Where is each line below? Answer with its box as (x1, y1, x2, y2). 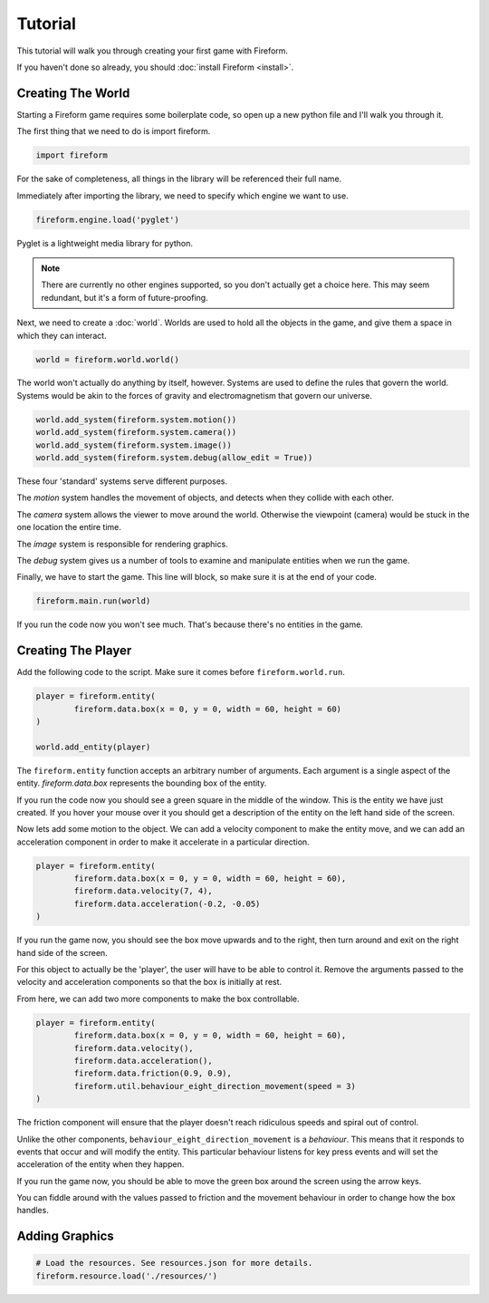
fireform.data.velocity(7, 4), (73, 886, 213, 896)
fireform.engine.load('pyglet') (35, 214, 180, 225)
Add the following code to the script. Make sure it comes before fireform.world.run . (16, 667, 346, 678)
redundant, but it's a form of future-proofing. (41, 292, 208, 303)
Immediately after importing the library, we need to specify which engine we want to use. (16, 190, 349, 201)
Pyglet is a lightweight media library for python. (16, 237, 194, 248)
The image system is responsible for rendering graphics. (16, 538, 228, 549)
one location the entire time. (16, 522, 122, 533)
